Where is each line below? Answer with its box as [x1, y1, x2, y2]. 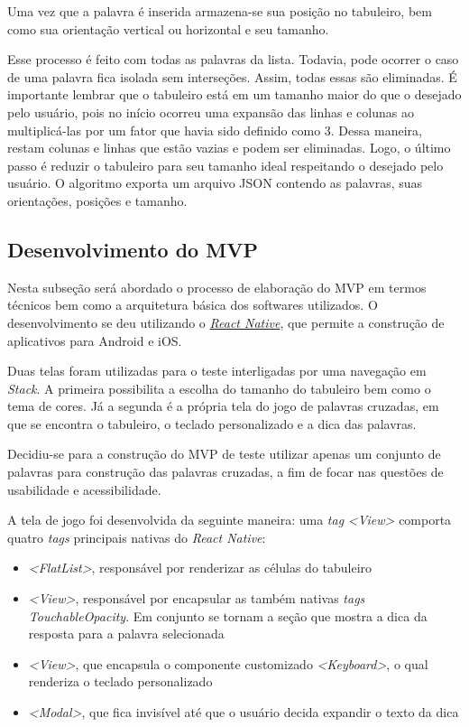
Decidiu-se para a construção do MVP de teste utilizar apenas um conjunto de [7, 444, 441, 463]
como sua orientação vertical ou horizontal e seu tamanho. [7, 19, 329, 38]
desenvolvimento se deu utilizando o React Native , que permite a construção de [7, 312, 445, 331]
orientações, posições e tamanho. [7, 191, 188, 210]
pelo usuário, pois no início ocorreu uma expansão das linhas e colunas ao [7, 102, 414, 121]
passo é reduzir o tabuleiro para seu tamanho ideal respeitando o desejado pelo [7, 155, 444, 174]
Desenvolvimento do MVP [7, 235, 258, 263]
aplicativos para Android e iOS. [7, 331, 182, 350]
